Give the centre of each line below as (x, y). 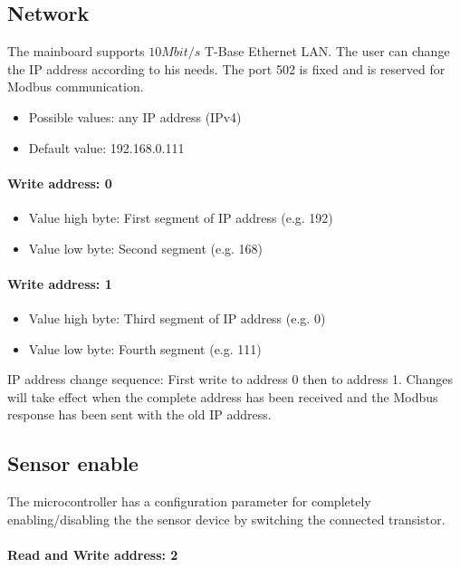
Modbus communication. (76, 87)
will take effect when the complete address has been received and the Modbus (223, 396)
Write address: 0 (60, 183)
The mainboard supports (76, 51)
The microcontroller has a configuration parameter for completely (189, 501)
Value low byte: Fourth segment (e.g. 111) (145, 348)
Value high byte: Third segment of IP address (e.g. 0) (177, 318)
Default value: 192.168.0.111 (106, 147)
